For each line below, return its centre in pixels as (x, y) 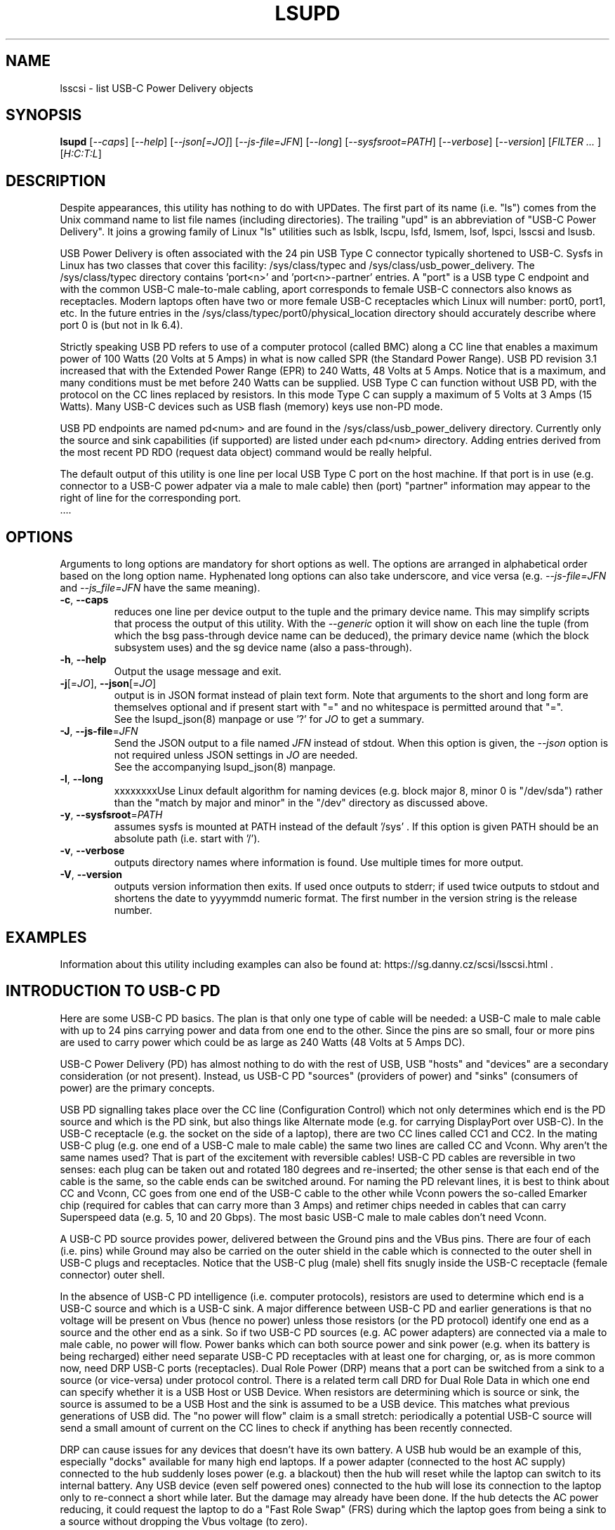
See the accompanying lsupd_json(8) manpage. (225, 767)
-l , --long (81, 779)
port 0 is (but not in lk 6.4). (121, 325)
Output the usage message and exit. (198, 672)
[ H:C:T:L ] (81, 154)
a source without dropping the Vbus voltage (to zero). (184, 1521)
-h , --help (83, 660)
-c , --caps (84, 600)
